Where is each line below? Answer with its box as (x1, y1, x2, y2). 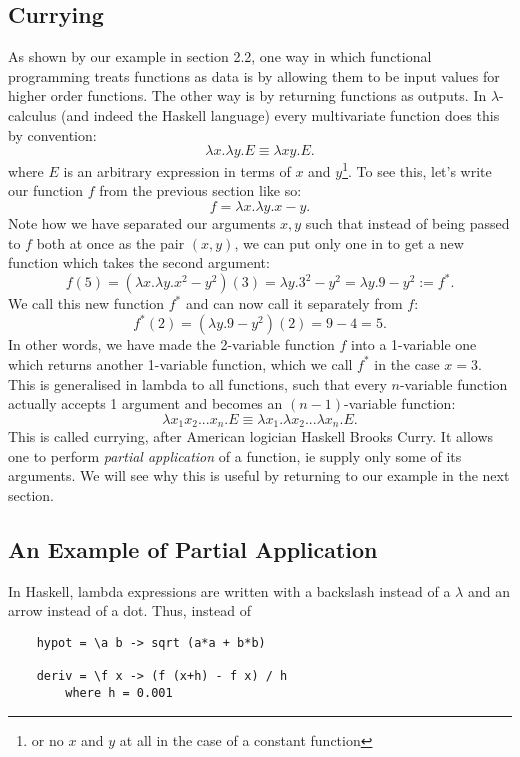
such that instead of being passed (305, 213, 510, 234)
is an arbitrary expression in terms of (63, 160, 291, 181)
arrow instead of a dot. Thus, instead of (8, 600, 251, 621)
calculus (8, 104, 57, 125)
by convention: (8, 124, 97, 145)
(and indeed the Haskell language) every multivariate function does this (60, 104, 500, 125)
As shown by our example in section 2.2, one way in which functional (8, 46, 432, 67)
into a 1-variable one (351, 334, 477, 355)
